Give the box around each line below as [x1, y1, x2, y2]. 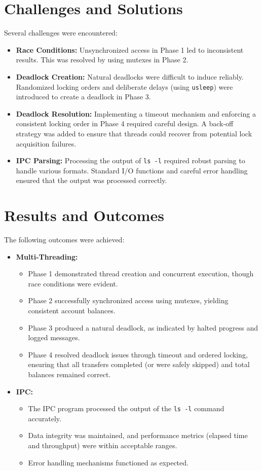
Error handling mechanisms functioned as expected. [28, 457, 189, 467]
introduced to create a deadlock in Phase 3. [16, 91, 151, 102]
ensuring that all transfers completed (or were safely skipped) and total [28, 359, 250, 370]
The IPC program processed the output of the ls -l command [28, 403, 224, 414]
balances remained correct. [28, 369, 111, 380]
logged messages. [28, 332, 80, 343]
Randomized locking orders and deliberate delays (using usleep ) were [16, 81, 233, 92]
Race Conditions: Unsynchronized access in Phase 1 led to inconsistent [16, 44, 244, 55]
